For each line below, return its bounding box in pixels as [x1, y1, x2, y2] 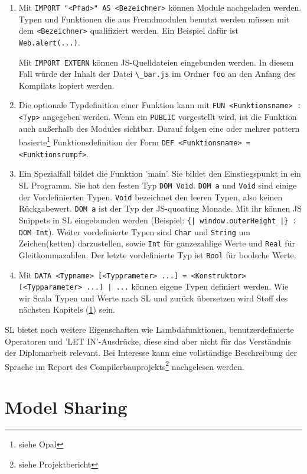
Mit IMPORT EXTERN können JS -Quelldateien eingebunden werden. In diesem [18, 56, 294, 68]
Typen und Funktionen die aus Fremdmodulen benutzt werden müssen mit [18, 12, 290, 25]
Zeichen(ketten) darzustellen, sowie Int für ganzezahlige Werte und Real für [18, 237, 295, 249]
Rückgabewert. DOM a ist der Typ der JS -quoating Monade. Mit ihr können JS [18, 202, 302, 215]
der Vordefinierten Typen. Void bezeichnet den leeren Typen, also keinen [18, 190, 283, 203]
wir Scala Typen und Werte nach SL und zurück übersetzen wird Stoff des [18, 291, 288, 304]
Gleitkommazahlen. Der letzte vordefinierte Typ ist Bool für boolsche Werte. [18, 248, 296, 261]
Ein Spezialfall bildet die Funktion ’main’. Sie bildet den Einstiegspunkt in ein [18, 167, 301, 180]
